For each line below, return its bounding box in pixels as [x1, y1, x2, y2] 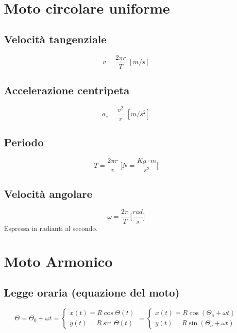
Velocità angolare [4, 186, 93, 201]
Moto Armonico [4, 251, 113, 271]
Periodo [4, 135, 44, 150]
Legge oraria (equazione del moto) [4, 284, 180, 299]
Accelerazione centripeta [4, 83, 130, 98]
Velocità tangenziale [4, 31, 107, 46]
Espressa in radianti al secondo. [4, 223, 98, 233]
